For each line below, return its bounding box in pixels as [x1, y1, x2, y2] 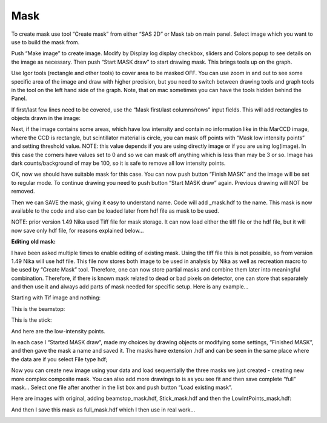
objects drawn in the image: [11, 115, 81, 122]
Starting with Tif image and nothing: [11, 294, 101, 301]
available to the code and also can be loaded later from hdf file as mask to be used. [11, 207, 219, 215]
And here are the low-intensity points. [11, 327, 105, 335]
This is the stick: [11, 316, 52, 324]
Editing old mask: [11, 238, 56, 245]
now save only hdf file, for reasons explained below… [11, 227, 144, 234]
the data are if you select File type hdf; [11, 355, 108, 363]
